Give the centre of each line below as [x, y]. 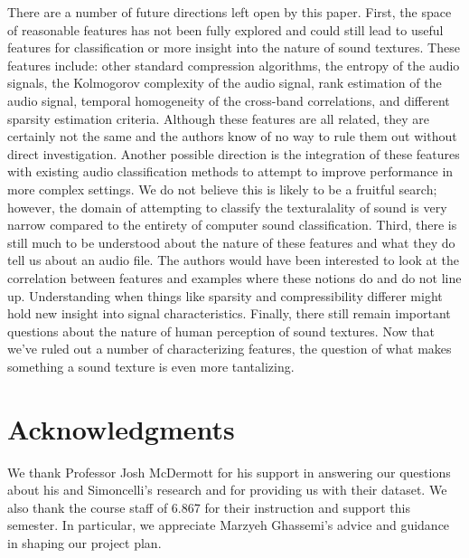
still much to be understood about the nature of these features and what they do [231, 242]
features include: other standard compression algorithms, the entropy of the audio [234, 65]
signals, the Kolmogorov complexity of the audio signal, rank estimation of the [225, 83]
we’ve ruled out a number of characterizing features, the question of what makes [230, 349]
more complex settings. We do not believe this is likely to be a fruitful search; [222, 189]
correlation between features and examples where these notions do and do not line [234, 277]
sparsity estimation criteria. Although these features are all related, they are [218, 118]
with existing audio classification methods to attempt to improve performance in [230, 171]
